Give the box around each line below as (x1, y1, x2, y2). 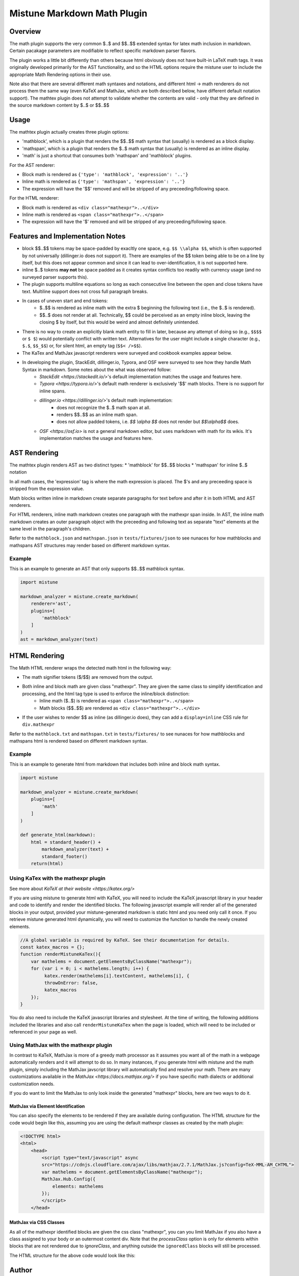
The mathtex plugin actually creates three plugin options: (9, 129, 129, 135)
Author (9, 1266, 33, 1274)
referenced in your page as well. (9, 1028, 77, 1035)
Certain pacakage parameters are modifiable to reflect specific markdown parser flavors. (9, 47, 197, 54)
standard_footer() (41, 853, 88, 860)
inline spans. (39, 388, 66, 394)
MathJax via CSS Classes (9, 1219, 65, 1225)
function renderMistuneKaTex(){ (20, 951, 101, 957)
